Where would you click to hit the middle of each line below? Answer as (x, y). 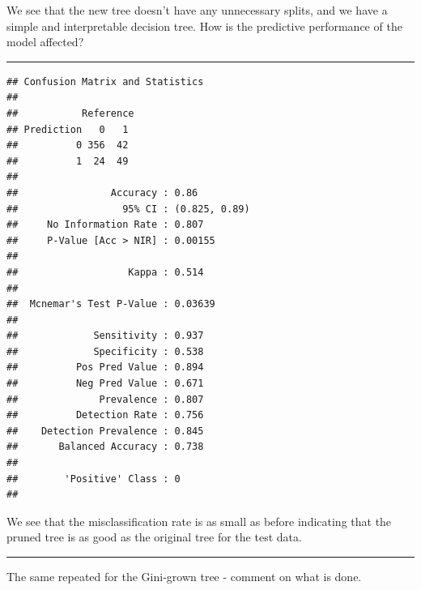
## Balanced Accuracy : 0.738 (105, 447)
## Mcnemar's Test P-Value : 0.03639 (111, 304)
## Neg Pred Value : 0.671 (105, 384)
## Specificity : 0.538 (105, 351)
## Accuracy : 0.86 (102, 192)
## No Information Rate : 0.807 (105, 225)
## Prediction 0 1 (68, 129)
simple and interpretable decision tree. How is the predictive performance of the (204, 26)
